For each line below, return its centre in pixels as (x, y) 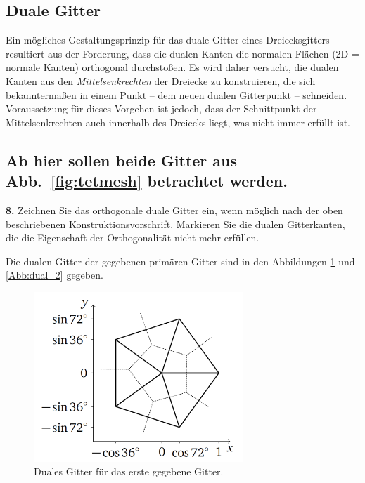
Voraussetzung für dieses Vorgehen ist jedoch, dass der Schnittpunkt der (161, 108)
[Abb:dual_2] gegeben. (55, 275)
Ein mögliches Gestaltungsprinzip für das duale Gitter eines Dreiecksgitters (168, 40)
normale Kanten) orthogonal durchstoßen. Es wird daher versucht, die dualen (172, 67)
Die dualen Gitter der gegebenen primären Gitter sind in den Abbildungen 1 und (180, 261)
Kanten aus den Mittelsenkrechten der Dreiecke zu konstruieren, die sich (161, 80)
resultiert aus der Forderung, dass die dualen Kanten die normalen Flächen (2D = (182, 53)
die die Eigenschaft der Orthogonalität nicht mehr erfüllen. (133, 238)
